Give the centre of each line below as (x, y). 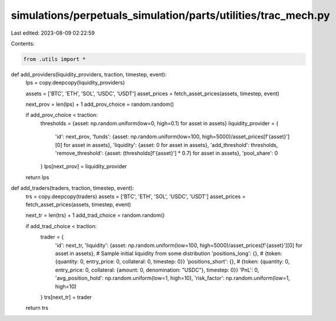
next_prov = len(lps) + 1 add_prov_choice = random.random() (100, 104)
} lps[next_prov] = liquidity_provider (84, 166)
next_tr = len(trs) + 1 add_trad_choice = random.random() (95, 215)
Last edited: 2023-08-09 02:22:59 (53, 33)
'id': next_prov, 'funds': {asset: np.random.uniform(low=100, (128, 137)
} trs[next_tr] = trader (66, 297)
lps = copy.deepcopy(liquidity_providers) (75, 83)
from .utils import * (55, 59)
